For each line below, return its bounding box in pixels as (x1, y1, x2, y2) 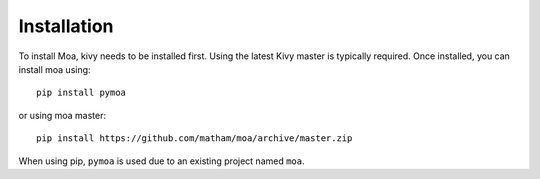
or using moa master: (18, 109, 107, 121)
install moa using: (18, 63, 91, 75)
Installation (18, 15, 114, 37)
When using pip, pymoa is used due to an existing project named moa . (18, 155, 305, 167)
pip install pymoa (36, 87, 127, 99)
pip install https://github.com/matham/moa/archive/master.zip (36, 133, 353, 144)
